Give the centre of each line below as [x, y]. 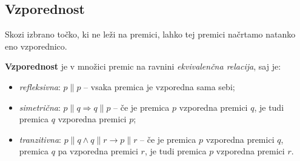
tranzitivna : [40, 139]
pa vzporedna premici [98, 151]
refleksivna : [40, 86]
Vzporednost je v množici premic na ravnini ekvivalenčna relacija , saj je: [143, 66]
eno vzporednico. [36, 46]
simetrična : [40, 107]
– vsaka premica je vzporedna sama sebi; [159, 86]
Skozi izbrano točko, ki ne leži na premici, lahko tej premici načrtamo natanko [150, 34]
